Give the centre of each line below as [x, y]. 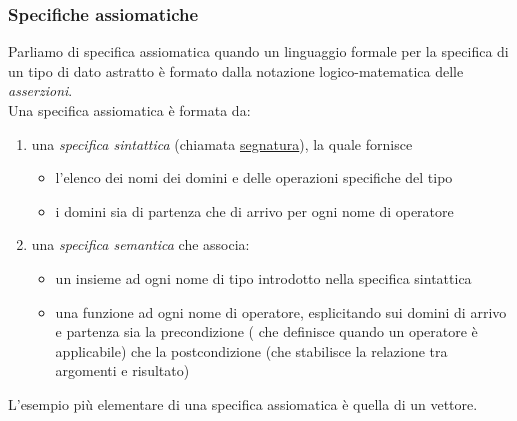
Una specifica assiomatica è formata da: [129, 110]
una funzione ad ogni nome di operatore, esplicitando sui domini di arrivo [281, 311]
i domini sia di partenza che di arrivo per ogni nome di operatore [254, 210]
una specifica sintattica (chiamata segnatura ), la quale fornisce [222, 143]
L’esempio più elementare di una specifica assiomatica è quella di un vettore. [243, 403]
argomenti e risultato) [122, 370]
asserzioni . [40, 90]
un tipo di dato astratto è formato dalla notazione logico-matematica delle [236, 70]
